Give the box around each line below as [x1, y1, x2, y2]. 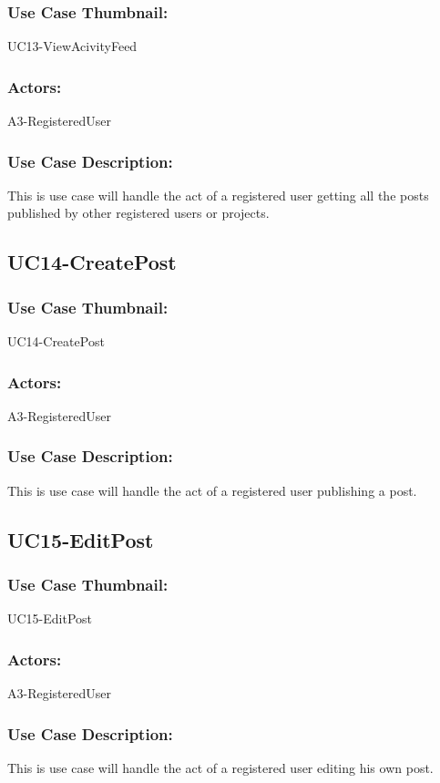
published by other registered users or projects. [7, 203, 270, 222]
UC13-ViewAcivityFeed [7, 36, 138, 56]
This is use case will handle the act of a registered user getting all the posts [7, 185, 429, 204]
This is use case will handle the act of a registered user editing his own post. [7, 757, 434, 777]
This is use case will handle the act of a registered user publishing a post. [7, 480, 417, 500]
